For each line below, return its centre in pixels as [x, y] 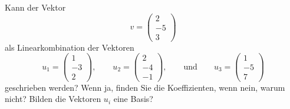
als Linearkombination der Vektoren [70, 47]
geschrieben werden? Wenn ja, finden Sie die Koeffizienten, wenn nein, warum [145, 87]
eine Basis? [133, 99]
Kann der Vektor [35, 7]
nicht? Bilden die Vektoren [53, 99]
